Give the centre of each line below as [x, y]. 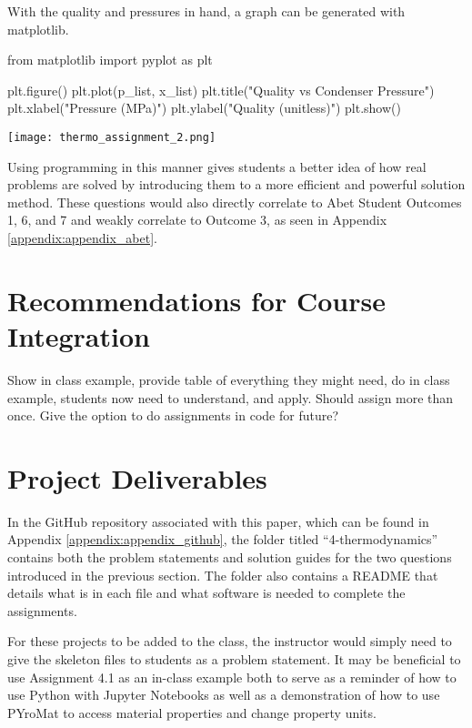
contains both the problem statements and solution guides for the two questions [230, 557]
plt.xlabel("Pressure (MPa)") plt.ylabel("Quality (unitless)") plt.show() [204, 108]
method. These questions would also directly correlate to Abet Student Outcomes [235, 202]
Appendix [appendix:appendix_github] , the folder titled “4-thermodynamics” [223, 539]
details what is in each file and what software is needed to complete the [206, 593]
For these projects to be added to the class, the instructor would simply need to [230, 641]
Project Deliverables [137, 477]
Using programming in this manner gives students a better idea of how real [217, 166]
